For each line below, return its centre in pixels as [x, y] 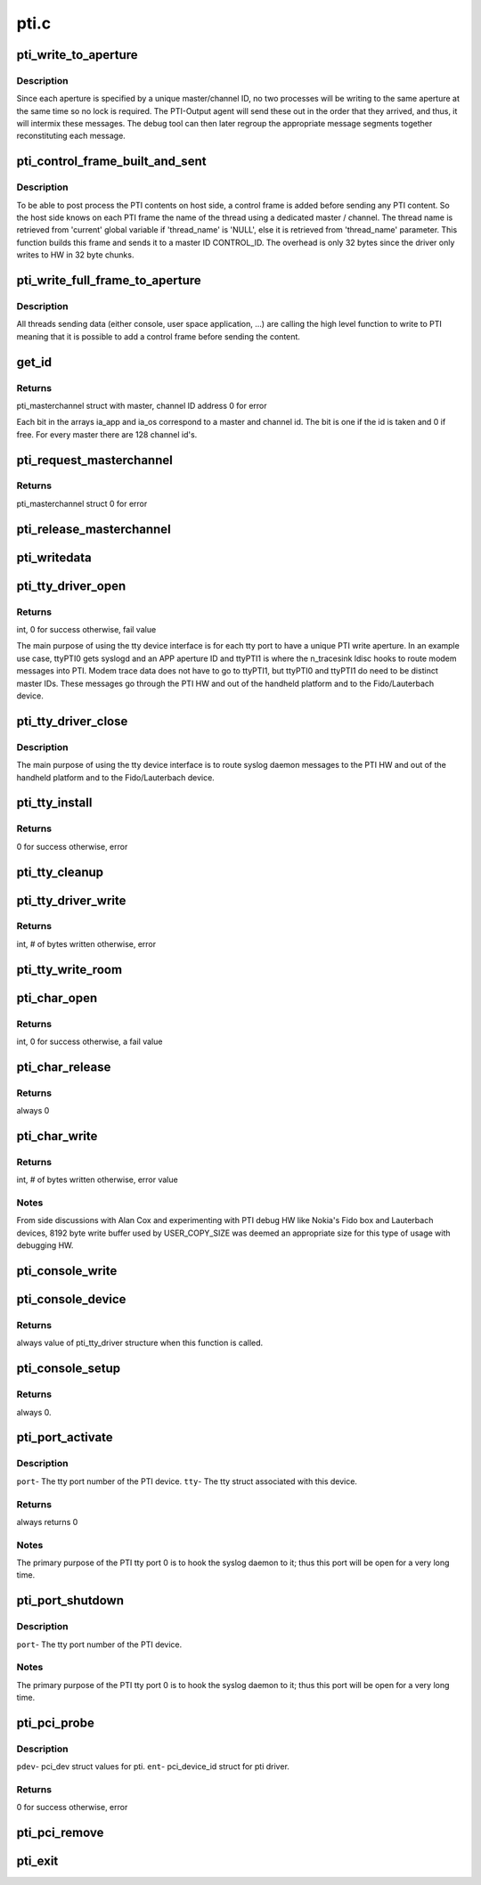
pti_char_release [64, 1067]
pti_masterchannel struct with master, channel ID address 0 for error [142, 405]
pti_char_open [57, 998]
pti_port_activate [65, 1437]
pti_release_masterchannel [94, 529]
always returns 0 [47, 1522]
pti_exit [37, 1861]
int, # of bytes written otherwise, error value [97, 1179]
